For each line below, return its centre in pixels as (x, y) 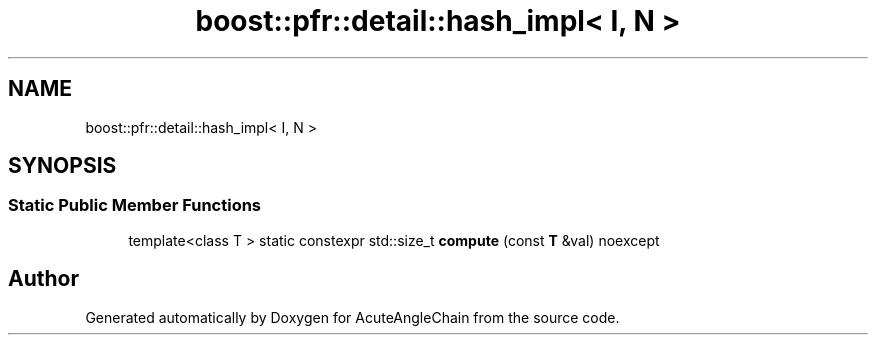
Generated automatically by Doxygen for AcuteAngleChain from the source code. (352, 317)
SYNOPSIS (62, 166)
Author (43, 279)
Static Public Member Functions (135, 205)
